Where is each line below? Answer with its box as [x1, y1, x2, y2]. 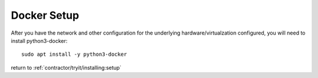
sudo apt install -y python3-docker [21, 51, 127, 58]
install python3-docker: [11, 37, 68, 44]
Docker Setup [11, 9, 79, 22]
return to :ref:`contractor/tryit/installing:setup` [11, 64, 122, 71]
